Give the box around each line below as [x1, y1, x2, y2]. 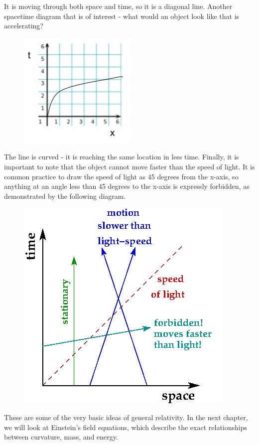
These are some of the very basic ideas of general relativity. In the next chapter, [4, 412, 248, 422]
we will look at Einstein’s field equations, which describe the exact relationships [4, 422, 248, 432]
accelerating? [4, 20, 43, 31]
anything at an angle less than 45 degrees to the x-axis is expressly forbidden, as [4, 181, 250, 191]
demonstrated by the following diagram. [4, 190, 126, 201]
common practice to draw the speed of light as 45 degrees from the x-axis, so [4, 171, 239, 181]
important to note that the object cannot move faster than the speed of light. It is [4, 161, 255, 171]
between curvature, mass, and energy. [4, 432, 118, 442]
